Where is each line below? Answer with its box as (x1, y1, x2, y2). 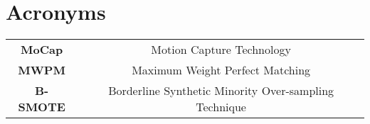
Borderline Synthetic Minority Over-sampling (108, 82, 334, 99)
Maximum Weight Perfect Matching (132, 62, 311, 79)
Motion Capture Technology (151, 41, 291, 58)
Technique (196, 98, 246, 115)
